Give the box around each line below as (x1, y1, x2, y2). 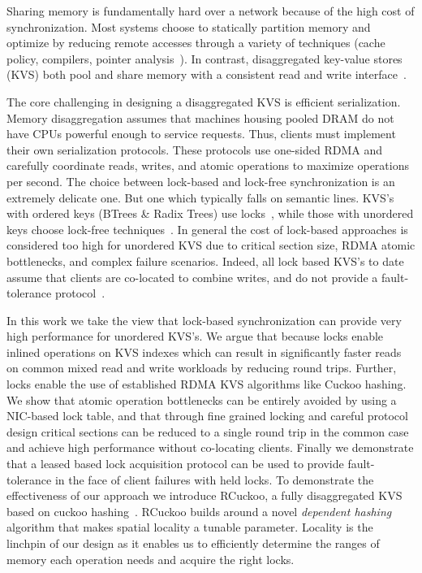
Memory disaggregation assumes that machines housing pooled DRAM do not (6, 109, 394, 126)
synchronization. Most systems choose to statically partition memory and (6, 18, 371, 35)
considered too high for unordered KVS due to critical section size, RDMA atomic (6, 237, 416, 254)
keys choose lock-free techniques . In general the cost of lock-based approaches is (6, 220, 408, 237)
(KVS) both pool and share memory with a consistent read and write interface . (6, 66, 407, 83)
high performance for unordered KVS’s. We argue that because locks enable (6, 328, 384, 345)
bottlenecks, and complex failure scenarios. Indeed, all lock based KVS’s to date (6, 252, 404, 269)
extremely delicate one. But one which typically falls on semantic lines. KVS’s (6, 189, 394, 206)
